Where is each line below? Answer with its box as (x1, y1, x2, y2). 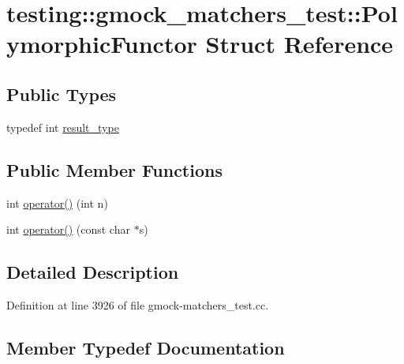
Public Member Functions (6, 157, 223, 182)
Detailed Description (6, 260, 179, 284)
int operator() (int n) (6, 194, 108, 211)
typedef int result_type (6, 118, 119, 135)
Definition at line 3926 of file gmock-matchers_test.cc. (6, 296, 269, 313)
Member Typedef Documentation (6, 335, 285, 359)
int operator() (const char (6, 221, 130, 238)
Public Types (6, 81, 117, 106)
